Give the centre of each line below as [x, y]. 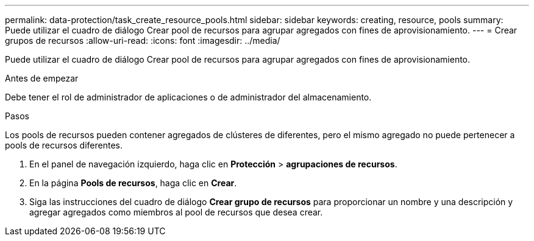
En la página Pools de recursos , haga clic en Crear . [133, 183]
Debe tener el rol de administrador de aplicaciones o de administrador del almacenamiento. [188, 97]
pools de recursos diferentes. [64, 145]
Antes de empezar [42, 78]
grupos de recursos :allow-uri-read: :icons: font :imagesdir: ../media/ [143, 40]
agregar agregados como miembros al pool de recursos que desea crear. [176, 212]
